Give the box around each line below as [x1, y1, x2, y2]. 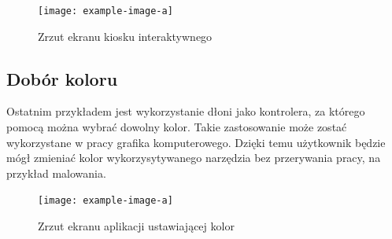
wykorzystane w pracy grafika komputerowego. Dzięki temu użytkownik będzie [6, 134, 386, 150]
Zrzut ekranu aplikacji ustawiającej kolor [38, 218, 235, 234]
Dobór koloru [6, 66, 118, 90]
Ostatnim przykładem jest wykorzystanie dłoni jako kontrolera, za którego [6, 103, 365, 119]
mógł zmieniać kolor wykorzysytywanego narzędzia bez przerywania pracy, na [6, 149, 381, 166]
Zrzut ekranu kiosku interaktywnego [38, 28, 213, 44]
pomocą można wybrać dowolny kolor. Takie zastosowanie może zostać [6, 119, 347, 135]
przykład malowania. [6, 164, 106, 181]
